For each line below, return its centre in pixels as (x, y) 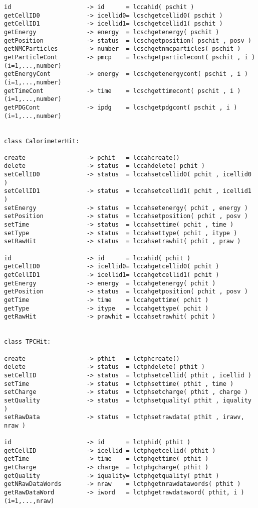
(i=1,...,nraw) (29, 501)
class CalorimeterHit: (42, 141)
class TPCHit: (28, 342)
